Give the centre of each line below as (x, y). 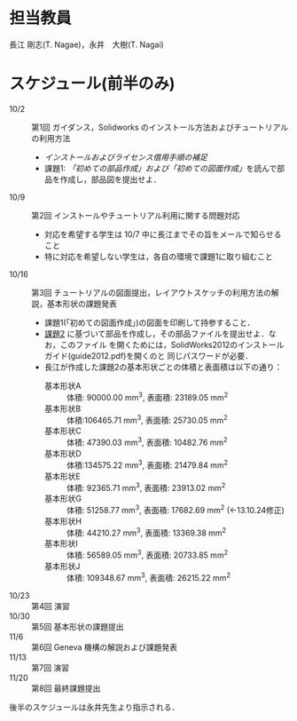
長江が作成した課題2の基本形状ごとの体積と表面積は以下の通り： (163, 367)
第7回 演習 (50, 668)
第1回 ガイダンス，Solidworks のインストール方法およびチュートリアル (160, 127)
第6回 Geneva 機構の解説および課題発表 (104, 647)
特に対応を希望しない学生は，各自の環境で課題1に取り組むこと (158, 256)
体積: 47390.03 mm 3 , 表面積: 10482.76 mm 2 (147, 442)
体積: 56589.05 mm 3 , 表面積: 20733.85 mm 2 (147, 554)
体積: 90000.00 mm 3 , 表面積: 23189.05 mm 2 (147, 396)
